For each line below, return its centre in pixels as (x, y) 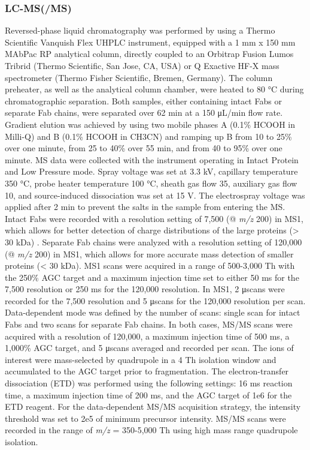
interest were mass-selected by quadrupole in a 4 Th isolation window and (141, 359)
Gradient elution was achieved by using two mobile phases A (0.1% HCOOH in (150, 124)
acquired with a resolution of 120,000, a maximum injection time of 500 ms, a (147, 336)
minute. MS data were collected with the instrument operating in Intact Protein (152, 159)
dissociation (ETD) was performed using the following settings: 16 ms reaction (149, 383)
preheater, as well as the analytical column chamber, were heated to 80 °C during (154, 89)
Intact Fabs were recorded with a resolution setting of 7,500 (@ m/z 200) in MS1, (154, 218)
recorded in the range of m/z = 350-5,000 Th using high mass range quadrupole (151, 430)
